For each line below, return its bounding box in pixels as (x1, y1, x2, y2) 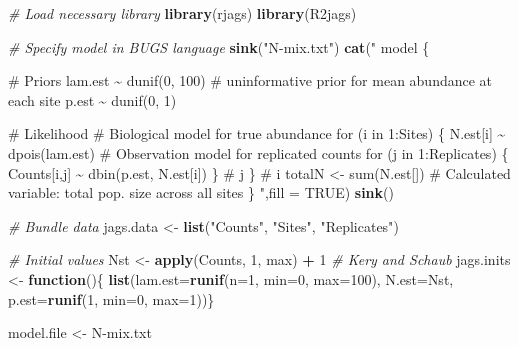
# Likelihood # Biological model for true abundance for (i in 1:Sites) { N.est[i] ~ (8, 123, 506, 144)
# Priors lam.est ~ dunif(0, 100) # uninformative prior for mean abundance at (8, 70, 493, 91)
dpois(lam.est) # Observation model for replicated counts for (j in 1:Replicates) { (8, 142, 509, 163)
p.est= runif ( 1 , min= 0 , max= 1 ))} (8, 288, 215, 309)
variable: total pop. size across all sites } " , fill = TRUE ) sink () (8, 182, 394, 203)
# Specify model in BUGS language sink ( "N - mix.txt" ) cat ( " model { (8, 36, 430, 57)
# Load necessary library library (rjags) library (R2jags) (8, 3, 357, 23)
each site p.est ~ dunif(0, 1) (8, 89, 177, 110)
